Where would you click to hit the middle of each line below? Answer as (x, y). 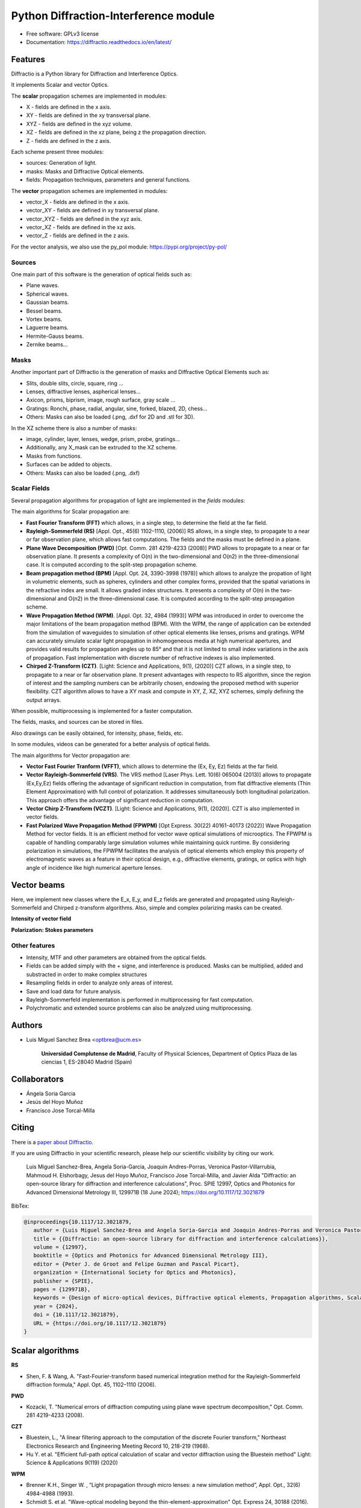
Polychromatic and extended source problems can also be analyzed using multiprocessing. (139, 1008)
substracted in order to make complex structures (87, 974)
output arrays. (44, 700)
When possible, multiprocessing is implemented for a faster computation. (102, 711)
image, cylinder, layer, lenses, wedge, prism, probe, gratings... (103, 439)
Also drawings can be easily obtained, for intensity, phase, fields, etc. (97, 733)
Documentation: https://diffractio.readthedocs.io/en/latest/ (99, 42)
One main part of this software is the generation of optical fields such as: (101, 274)
